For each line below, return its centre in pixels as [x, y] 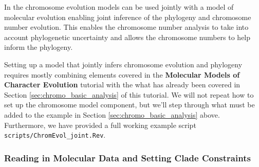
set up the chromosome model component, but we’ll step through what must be [129, 105]
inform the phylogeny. [39, 47]
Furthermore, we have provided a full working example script [100, 125]
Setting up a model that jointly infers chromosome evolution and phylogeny [123, 64]
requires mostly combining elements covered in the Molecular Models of [122, 74]
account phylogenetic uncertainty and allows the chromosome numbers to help [127, 37]
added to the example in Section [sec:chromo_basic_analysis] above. [112, 114]
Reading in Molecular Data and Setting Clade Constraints [127, 157]
